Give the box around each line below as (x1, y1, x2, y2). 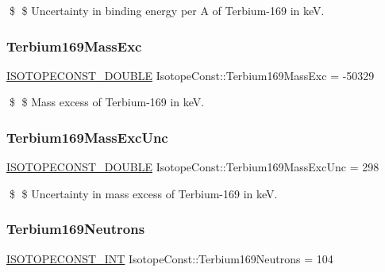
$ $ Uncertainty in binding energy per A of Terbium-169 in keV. (9, 2, 325, 18)
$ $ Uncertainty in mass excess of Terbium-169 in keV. (9, 185, 278, 201)
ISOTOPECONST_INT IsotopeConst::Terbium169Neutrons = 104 (6, 250, 333, 266)
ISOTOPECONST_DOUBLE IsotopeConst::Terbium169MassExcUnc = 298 (6, 159, 379, 175)
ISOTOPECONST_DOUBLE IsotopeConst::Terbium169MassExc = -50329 (6, 67, 375, 83)
